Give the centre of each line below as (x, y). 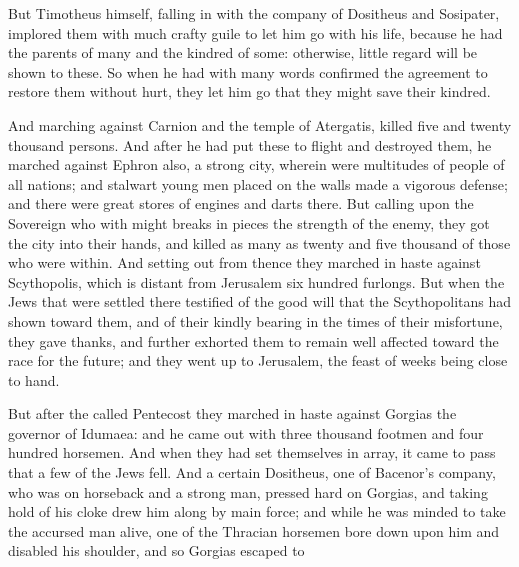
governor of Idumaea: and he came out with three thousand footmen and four (246, 432)
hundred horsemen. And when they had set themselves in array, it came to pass (252, 452)
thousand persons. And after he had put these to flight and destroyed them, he (250, 144)
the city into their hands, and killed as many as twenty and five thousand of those (259, 242)
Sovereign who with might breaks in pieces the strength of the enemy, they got (249, 222)
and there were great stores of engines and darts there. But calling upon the (241, 203)
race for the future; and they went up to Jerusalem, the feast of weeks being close (258, 360)
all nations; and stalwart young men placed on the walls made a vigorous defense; (258, 183)
